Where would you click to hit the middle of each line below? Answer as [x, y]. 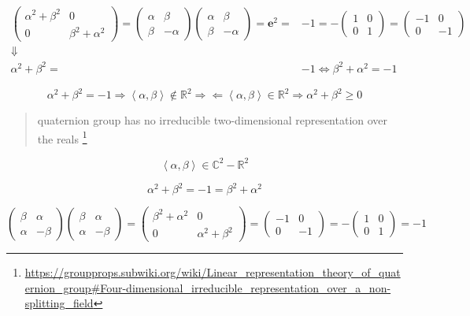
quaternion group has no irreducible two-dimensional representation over [213, 120]
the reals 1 [62, 137]
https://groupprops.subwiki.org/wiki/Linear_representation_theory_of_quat [213, 272]
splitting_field [59, 303]
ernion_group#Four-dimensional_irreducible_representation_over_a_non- [208, 287]
